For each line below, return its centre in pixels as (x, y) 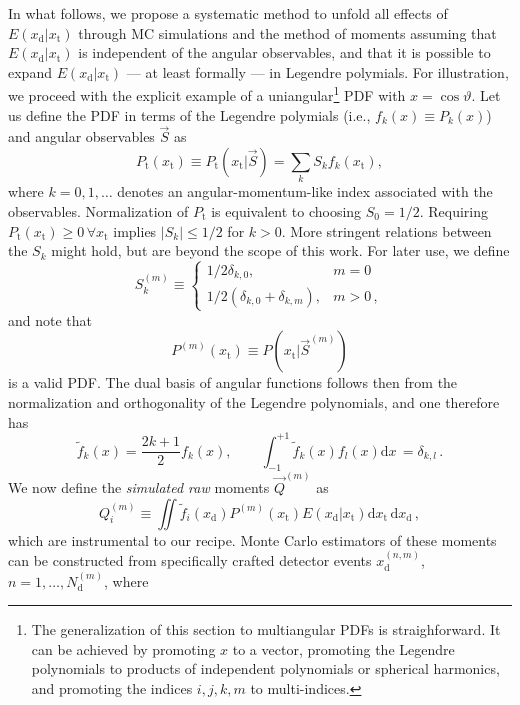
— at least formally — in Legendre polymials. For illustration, (317, 71)
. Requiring (454, 210)
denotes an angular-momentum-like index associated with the (305, 191)
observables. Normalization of (98, 210)
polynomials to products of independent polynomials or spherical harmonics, (265, 668)
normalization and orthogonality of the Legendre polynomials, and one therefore (254, 401)
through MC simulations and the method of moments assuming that (287, 32)
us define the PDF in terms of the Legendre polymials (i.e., (189, 114)
